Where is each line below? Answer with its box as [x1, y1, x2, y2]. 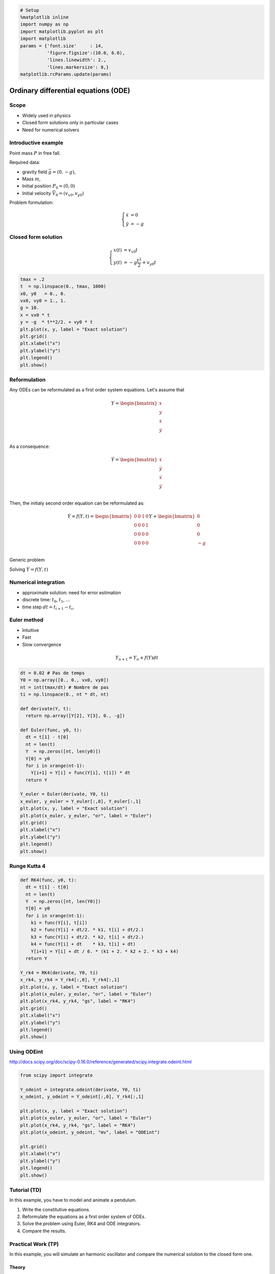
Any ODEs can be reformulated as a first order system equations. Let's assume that [9, 387, 184, 393]
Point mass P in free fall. [9, 150, 61, 156]
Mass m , [22, 176, 41, 182]
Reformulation [9, 376, 46, 383]
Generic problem [9, 557, 45, 563]
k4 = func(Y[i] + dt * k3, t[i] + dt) [31, 941, 136, 947]
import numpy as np [20, 21, 69, 28]
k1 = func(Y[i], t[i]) [31, 920, 88, 926]
